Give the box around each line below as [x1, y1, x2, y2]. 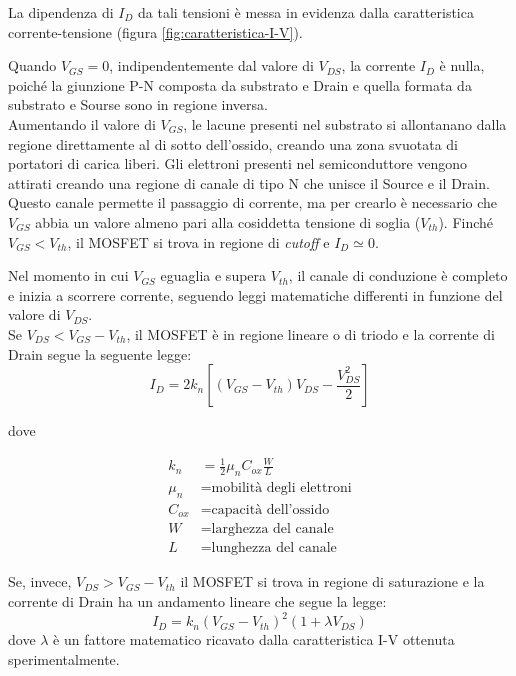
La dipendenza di [8, 2, 114, 22]
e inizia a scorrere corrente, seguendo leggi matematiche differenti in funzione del [8, 284, 503, 305]
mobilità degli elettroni [211, 481, 352, 496]
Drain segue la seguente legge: [8, 343, 192, 364]
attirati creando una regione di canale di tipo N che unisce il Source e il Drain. [8, 172, 490, 193]
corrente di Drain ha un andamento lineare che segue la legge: [8, 591, 387, 611]
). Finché [438, 211, 494, 232]
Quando [8, 55, 57, 76]
